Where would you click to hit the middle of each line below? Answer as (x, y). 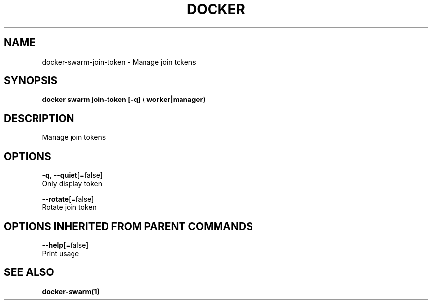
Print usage (61, 253)
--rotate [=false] (68, 199)
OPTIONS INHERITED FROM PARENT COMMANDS (128, 226)
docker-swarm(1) (71, 291)
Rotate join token (69, 207)
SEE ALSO (29, 272)
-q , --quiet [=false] (72, 175)
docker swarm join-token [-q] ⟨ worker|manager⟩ (124, 100)
